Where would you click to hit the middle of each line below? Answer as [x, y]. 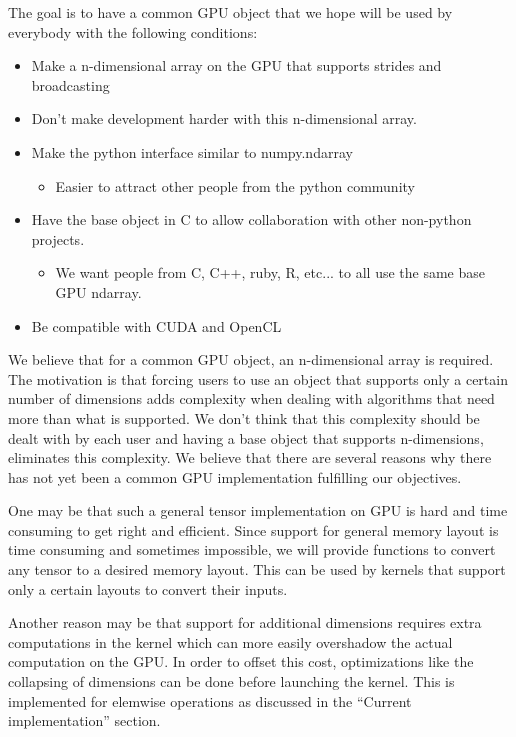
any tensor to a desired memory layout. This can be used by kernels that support [257, 569]
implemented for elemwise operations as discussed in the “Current [210, 700]
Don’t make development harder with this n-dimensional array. [224, 118]
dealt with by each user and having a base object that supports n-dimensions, [246, 437]
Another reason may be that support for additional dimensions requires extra [245, 622]
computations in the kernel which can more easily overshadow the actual [230, 641]
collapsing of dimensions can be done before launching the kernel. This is [231, 681]
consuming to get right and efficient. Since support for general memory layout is [253, 529]
